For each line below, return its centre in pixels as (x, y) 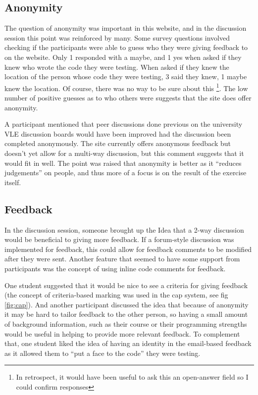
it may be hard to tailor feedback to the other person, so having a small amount (126, 314)
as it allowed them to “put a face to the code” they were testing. (103, 353)
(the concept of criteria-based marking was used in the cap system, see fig (116, 295)
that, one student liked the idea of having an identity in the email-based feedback (128, 343)
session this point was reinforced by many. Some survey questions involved (117, 37)
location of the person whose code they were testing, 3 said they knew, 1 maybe (126, 76)
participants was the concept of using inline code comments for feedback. (115, 268)
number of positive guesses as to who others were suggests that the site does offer (128, 98)
